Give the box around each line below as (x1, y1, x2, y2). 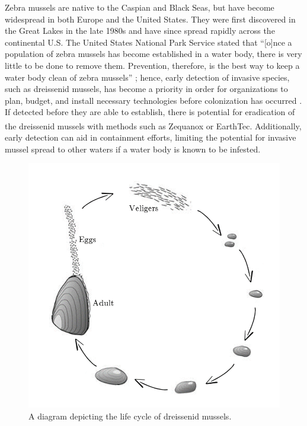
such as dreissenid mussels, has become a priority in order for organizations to (5, 82, 288, 95)
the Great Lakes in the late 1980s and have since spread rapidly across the (5, 24, 275, 37)
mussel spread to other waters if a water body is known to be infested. (5, 142, 261, 155)
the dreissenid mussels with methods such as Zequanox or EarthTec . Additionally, (5, 119, 302, 132)
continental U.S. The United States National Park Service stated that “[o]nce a (5, 36, 292, 48)
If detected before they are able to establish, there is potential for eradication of (5, 106, 295, 118)
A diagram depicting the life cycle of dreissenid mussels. (28, 410, 232, 422)
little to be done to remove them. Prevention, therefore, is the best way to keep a (5, 59, 300, 71)
